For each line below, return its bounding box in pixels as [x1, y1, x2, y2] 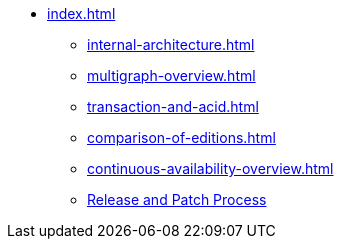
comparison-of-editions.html [87, 129, 276, 146]
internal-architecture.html [87, 36, 255, 53]
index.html [47, 5, 116, 22]
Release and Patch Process [87, 191, 267, 208]
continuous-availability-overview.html [87, 160, 334, 177]
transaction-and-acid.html [87, 98, 259, 115]
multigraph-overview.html [87, 67, 256, 84]
